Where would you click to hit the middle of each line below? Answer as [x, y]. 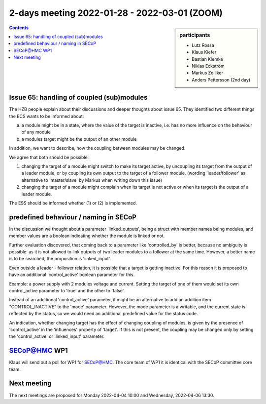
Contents [19, 28]
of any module [36, 132]
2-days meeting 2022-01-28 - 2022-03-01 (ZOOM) [116, 13]
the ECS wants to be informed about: [47, 116]
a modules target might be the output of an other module [79, 139]
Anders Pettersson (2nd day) [221, 80]
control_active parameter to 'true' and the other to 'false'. [67, 290]
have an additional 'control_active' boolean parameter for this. [72, 275]
